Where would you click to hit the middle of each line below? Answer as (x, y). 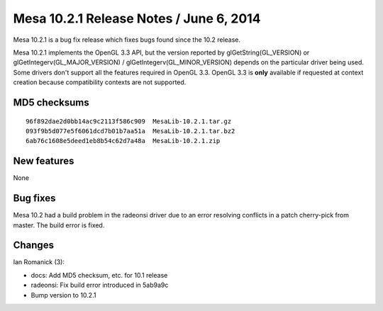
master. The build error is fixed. (59, 225)
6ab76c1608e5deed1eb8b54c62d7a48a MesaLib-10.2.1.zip (123, 141)
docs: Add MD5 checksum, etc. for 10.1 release (99, 275)
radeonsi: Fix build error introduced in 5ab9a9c (100, 285)
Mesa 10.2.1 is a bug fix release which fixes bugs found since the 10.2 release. (127, 40)
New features (44, 161)
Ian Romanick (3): (39, 262)
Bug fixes (34, 198)
